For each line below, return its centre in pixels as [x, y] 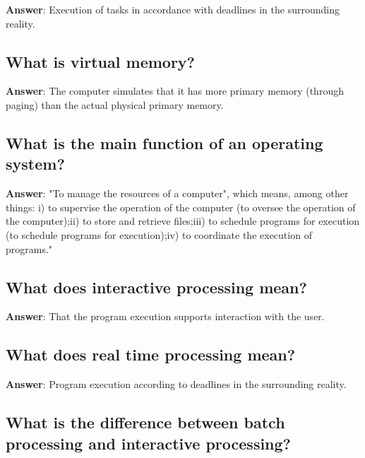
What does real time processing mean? [151, 354]
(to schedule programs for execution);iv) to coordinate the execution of [159, 234]
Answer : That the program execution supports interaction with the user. [165, 316]
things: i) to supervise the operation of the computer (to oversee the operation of [181, 207]
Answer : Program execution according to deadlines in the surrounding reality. [176, 384]
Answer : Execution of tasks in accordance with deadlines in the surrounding [173, 9]
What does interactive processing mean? [156, 287]
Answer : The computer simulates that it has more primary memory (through [175, 91]
